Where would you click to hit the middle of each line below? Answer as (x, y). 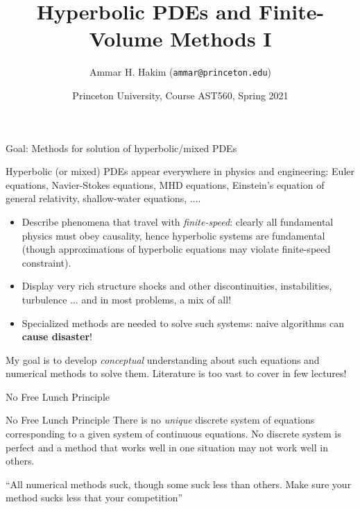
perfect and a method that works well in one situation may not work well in (167, 447)
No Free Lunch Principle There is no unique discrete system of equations (160, 420)
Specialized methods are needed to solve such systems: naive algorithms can (183, 323)
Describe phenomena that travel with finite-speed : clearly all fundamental (178, 221)
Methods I (221, 39)
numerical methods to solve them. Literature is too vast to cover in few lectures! (176, 373)
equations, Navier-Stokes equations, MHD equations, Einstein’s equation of (165, 184)
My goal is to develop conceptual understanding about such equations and (163, 359)
